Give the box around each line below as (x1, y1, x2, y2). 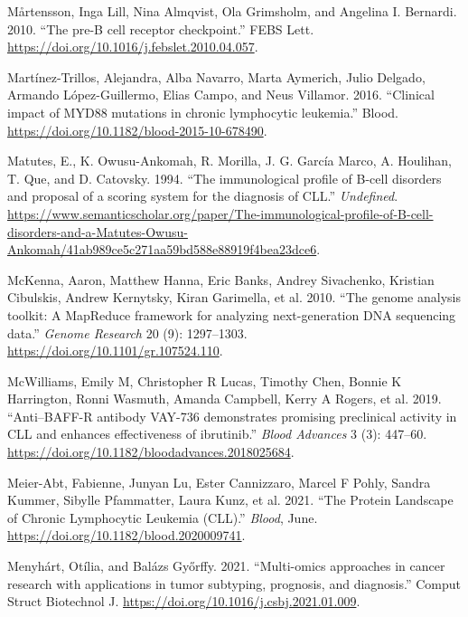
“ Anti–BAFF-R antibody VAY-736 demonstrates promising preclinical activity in (7, 406, 457, 425)
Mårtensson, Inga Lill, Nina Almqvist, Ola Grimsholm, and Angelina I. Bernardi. (7, 2, 457, 20)
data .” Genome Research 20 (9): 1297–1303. (7, 323, 248, 342)
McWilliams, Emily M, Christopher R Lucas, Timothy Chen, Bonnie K (7, 371, 402, 390)
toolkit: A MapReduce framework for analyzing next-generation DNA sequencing (7, 305, 456, 324)
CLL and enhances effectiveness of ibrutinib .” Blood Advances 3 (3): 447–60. (7, 424, 427, 443)
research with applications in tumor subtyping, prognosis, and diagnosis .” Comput (7, 574, 462, 593)
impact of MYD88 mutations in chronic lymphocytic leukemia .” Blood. (7, 102, 398, 121)
